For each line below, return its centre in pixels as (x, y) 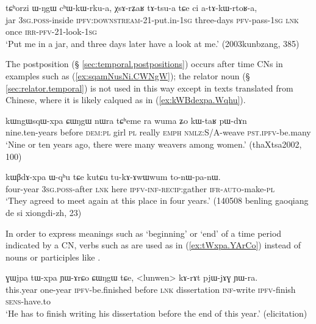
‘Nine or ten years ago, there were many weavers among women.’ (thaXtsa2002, (154, 144)
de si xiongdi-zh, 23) (44, 212)
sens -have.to (28, 301)
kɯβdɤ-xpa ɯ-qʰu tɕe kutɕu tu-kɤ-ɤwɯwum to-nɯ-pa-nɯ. (113, 177)
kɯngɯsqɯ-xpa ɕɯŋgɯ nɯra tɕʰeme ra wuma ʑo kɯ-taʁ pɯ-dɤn (126, 120)
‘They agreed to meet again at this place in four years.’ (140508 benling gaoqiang (157, 200)
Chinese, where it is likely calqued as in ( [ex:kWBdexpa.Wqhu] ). (126, 100)
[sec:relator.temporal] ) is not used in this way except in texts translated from (149, 88)
